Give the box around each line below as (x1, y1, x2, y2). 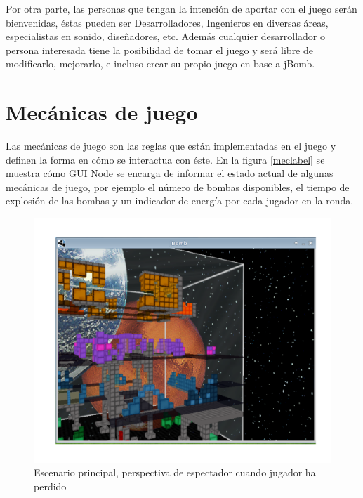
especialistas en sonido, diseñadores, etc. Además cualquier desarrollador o (6, 29, 326, 44)
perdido (34, 478, 67, 493)
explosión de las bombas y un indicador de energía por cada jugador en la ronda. (6, 193, 354, 208)
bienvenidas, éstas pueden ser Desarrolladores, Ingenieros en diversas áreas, (6, 15, 329, 30)
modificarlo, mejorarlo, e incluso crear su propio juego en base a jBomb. (6, 56, 315, 71)
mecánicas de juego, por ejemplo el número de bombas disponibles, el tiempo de (6, 179, 350, 194)
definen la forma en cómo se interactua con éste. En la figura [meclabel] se (6, 152, 325, 166)
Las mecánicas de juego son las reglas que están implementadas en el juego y (6, 138, 336, 153)
